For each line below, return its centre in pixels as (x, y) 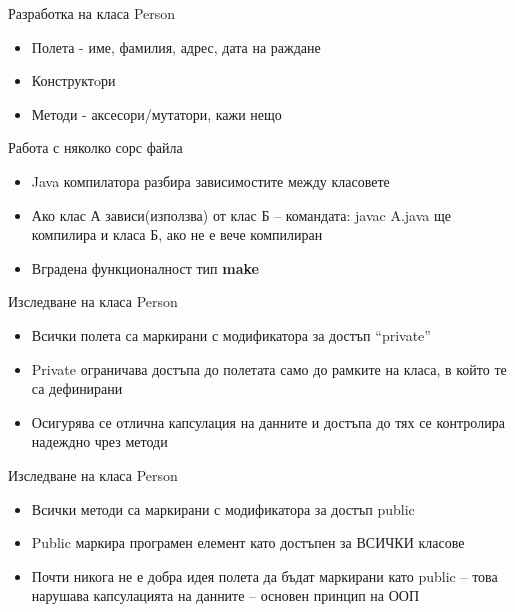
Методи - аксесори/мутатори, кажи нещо (156, 113)
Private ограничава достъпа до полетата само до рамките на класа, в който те (269, 368)
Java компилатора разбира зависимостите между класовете (210, 180)
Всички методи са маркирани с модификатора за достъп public (223, 508)
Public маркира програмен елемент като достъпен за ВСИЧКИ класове (248, 542)
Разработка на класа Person (92, 13)
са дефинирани (77, 388)
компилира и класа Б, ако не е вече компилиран (177, 234)
